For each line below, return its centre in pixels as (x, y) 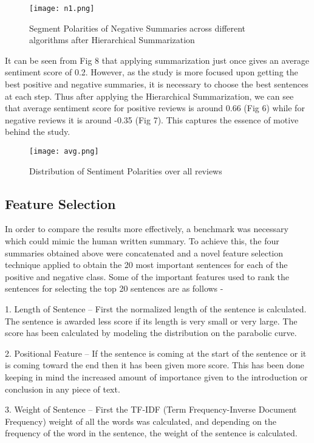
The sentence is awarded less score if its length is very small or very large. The (151, 321)
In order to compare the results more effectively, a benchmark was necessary (147, 229)
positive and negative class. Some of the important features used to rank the (147, 276)
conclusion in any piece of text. (63, 389)
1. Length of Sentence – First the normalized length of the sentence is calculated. (156, 309)
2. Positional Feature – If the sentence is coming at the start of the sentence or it (156, 353)
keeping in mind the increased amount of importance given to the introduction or (156, 376)
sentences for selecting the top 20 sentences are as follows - (114, 288)
